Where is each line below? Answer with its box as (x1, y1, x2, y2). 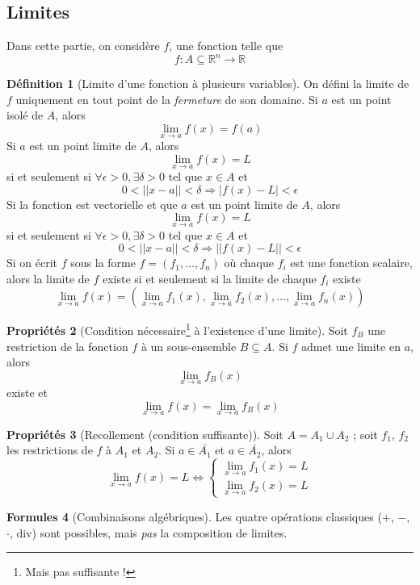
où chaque (224, 254, 275, 271)
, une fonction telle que (169, 37, 283, 54)
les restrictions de (6, 441, 93, 458)
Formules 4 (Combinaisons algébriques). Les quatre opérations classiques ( (6, 508, 382, 524)
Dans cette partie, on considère (6, 37, 160, 54)
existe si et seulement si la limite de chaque (102, 270, 317, 286)
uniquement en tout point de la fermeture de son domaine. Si (15, 90, 318, 107)
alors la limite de (6, 270, 90, 286)
